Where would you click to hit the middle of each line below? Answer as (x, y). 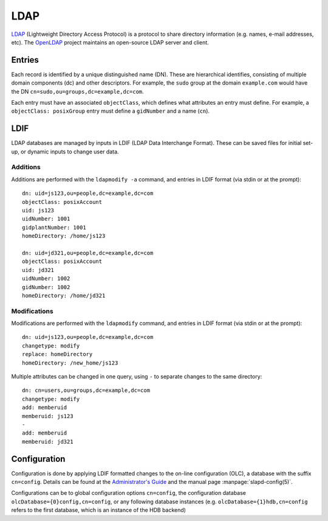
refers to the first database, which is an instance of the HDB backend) (99, 510)
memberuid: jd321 (48, 442)
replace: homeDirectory (57, 354)
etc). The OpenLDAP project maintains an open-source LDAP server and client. (110, 42)
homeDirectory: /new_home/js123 (70, 363)
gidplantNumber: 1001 (54, 227)
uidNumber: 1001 (46, 219)
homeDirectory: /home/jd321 (64, 295)
